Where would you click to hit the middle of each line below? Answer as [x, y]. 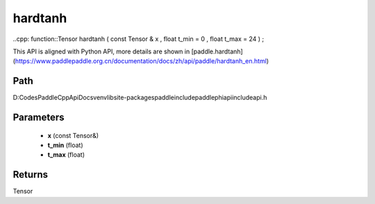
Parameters [39, 118]
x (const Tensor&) [73, 135]
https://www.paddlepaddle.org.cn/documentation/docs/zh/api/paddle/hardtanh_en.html [141, 61]
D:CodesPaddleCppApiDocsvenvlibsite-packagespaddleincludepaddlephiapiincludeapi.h [140, 98]
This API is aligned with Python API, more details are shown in [101, 51]
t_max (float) [66, 155]
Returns [31, 175]
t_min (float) [65, 145]
